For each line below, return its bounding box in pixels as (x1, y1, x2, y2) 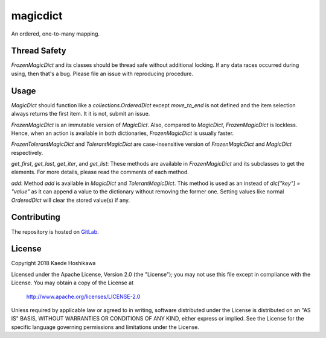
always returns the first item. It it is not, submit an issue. (11, 110, 150, 117)
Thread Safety (11, 46, 66, 56)
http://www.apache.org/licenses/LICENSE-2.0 (26, 293, 141, 300)
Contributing (11, 212, 60, 222)
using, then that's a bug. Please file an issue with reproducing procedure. (11, 70, 193, 77)
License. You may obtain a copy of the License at (11, 279, 134, 286)
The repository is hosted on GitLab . (11, 228, 99, 235)
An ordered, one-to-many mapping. (11, 30, 100, 37)
